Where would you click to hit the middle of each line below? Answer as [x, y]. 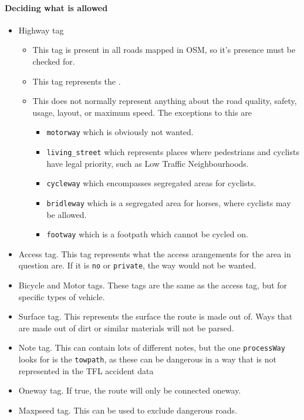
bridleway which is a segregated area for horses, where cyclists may [169, 202]
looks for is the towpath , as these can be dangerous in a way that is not [147, 359]
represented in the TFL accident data [86, 370]
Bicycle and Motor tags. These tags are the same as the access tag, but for [153, 285]
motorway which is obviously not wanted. [120, 132]
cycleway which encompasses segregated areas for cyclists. [151, 183]
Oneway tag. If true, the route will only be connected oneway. [130, 390]
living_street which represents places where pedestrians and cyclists [173, 152]
